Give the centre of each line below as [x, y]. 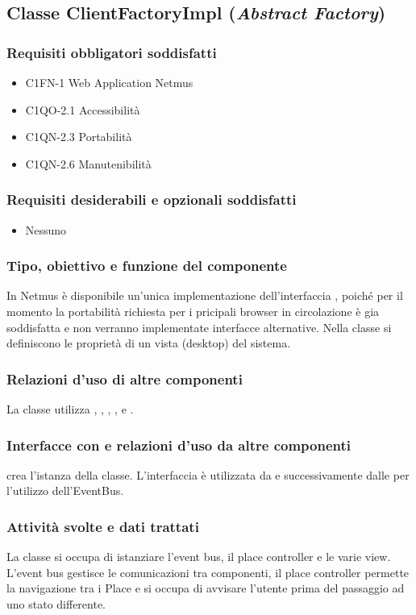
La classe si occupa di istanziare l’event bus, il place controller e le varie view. [199, 557]
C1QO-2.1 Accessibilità [83, 109]
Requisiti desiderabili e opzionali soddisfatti [152, 199]
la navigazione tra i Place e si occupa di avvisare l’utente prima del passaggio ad [206, 588]
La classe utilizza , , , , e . [70, 409]
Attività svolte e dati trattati [103, 526]
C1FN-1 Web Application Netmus [109, 82]
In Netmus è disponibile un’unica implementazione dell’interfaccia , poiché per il [205, 295]
